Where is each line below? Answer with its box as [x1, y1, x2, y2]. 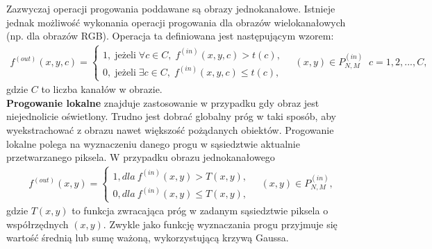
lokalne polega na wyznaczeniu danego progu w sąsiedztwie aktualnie [6, 136, 300, 151]
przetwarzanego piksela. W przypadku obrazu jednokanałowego [6, 150, 275, 164]
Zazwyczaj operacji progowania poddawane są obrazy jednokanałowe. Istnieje [6, 1, 335, 15]
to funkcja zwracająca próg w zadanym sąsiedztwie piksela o [72, 203, 329, 218]
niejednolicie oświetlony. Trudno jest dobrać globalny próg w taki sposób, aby [6, 109, 336, 123]
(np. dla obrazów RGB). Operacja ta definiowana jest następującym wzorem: [6, 28, 334, 43]
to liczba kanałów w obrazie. [41, 82, 163, 96]
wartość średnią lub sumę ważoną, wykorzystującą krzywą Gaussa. [6, 230, 289, 245]
